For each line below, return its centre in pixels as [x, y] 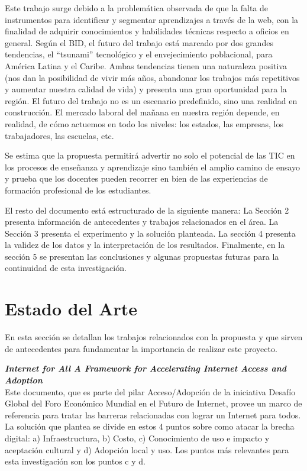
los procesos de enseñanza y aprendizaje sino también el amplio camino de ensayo [153, 167]
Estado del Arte [71, 309]
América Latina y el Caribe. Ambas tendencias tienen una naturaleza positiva [146, 65]
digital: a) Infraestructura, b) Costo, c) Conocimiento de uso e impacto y [137, 438]
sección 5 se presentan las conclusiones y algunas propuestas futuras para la [142, 256]
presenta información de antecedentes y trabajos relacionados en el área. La [142, 222]
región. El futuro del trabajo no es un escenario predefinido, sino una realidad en [151, 100]
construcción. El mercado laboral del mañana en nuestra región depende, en [142, 112]
